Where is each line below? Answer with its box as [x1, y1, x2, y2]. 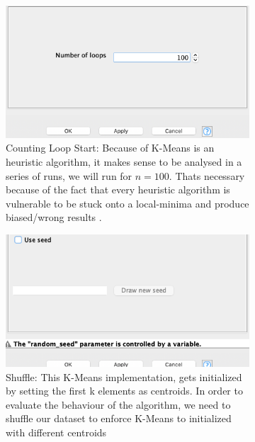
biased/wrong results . [6, 210, 102, 225]
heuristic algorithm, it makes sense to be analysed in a [6, 154, 242, 169]
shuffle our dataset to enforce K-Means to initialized [6, 411, 232, 426]
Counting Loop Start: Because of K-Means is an [6, 140, 215, 155]
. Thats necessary [169, 168, 245, 183]
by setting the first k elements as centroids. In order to [6, 383, 243, 398]
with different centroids [6, 424, 107, 439]
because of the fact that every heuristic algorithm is [6, 182, 230, 197]
